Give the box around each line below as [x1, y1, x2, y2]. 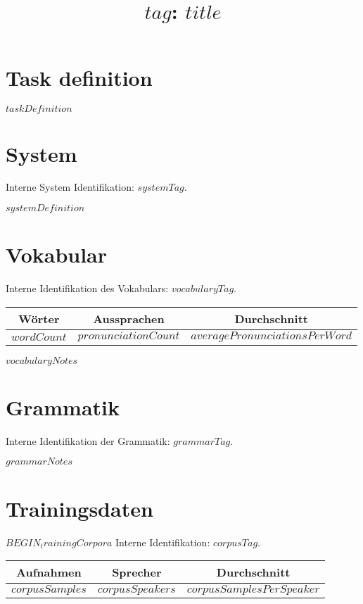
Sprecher [112, 564, 162, 581]
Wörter [18, 310, 60, 327]
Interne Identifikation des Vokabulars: [6, 281, 169, 296]
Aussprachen [93, 310, 165, 327]
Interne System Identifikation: [6, 180, 134, 194]
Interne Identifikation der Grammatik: [6, 433, 170, 448]
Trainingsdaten [6, 493, 153, 522]
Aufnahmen [16, 564, 82, 581]
